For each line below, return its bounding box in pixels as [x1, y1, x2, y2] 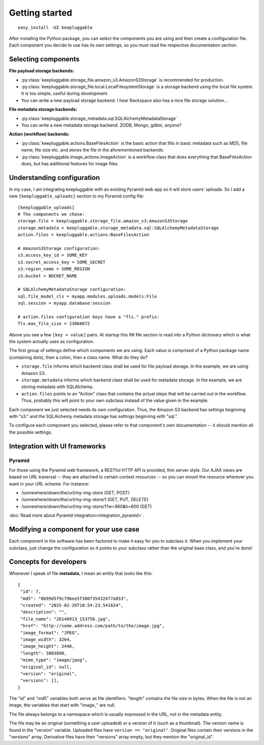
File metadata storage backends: [9, 107, 78, 112]
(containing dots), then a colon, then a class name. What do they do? [9, 354, 148, 360]
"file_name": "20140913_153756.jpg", [20, 616, 111, 622]
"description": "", [20, 609, 67, 615]
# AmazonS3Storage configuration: [18, 245, 100, 251]
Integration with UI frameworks [9, 442, 106, 450]
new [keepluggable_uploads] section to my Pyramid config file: [9, 193, 144, 199]
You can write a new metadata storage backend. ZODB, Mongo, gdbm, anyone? [21, 122, 182, 128]
